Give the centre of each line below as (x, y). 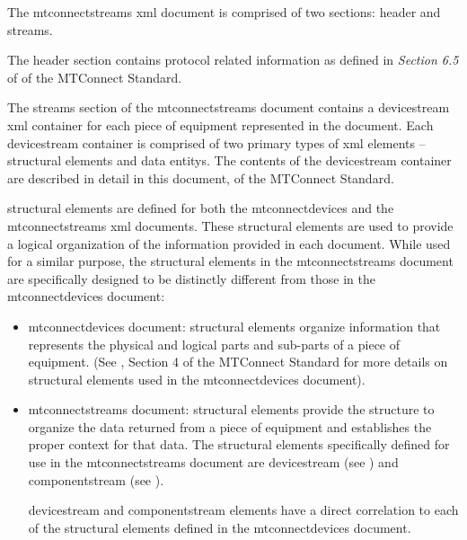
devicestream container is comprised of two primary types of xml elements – (216, 142)
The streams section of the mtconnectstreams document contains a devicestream (229, 107)
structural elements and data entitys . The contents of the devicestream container (229, 160)
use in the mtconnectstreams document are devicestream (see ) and (213, 462)
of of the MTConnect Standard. (95, 77)
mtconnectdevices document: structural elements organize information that (234, 326)
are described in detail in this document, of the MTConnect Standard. (201, 177)
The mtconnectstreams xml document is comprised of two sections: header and (224, 12)
